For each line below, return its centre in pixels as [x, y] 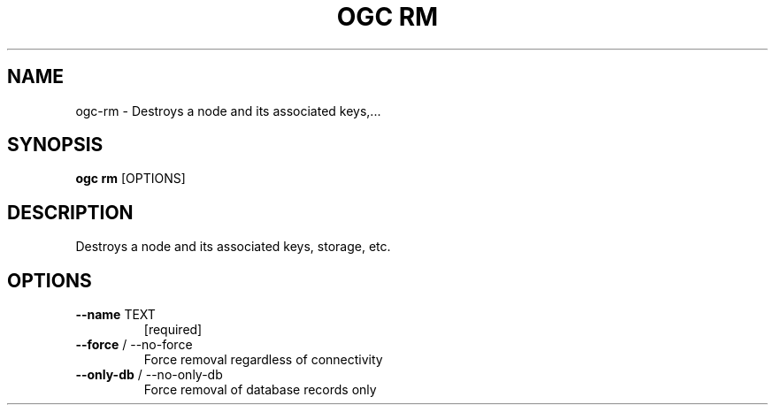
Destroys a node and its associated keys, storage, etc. [233, 247]
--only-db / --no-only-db [149, 375]
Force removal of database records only [260, 390]
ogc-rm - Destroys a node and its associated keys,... [228, 111]
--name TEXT [115, 315]
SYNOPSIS [55, 145]
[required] [173, 330]
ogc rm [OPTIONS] [130, 179]
